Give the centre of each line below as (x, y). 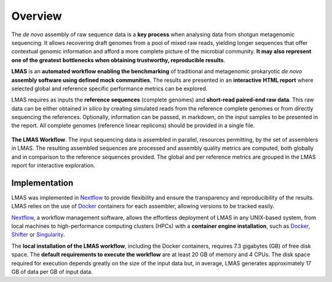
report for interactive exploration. (53, 165)
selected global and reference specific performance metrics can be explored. (109, 88)
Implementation (42, 183)
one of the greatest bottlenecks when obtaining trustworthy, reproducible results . (118, 60)
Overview (37, 16)
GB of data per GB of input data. (52, 272)
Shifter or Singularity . (38, 235)
